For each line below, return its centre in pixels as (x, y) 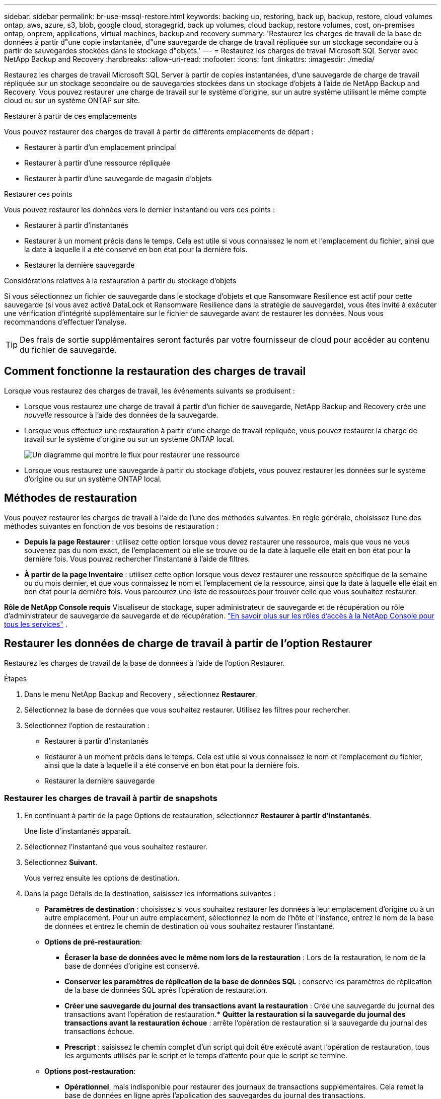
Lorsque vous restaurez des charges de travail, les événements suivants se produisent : (150, 390)
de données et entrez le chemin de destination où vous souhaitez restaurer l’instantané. (190, 926)
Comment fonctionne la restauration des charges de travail (155, 371)
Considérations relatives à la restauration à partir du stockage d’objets (120, 281)
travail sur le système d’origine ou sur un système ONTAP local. (129, 439)
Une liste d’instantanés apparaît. (78, 831)
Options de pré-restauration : (93, 942)
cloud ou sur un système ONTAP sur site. (72, 100)
